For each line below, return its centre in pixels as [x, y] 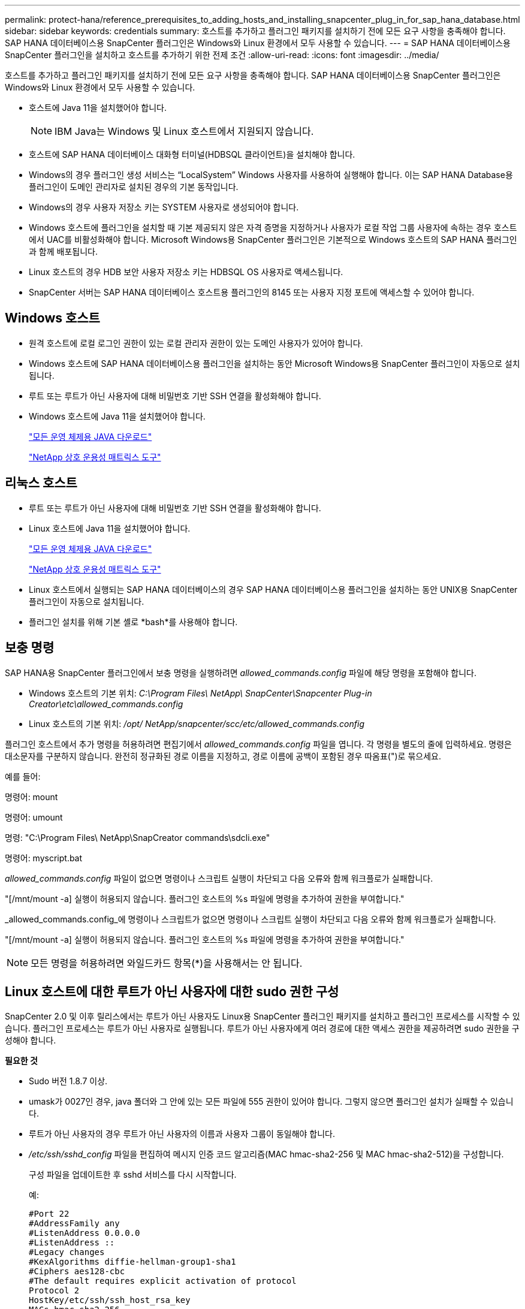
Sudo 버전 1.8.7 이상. [68, 1081]
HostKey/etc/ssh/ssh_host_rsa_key [110, 1300]
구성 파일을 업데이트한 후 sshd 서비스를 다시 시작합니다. [133, 1175]
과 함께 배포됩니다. [63, 251]
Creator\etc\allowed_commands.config [106, 704]
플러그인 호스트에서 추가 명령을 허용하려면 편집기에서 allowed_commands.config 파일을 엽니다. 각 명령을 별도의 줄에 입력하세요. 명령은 [258, 744]
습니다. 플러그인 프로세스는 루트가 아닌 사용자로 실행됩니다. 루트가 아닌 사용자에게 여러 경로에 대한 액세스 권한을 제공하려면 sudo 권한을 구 [262, 1028]
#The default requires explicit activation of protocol [163, 1281]
